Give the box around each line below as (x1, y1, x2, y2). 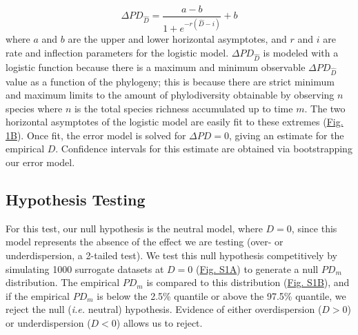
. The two (304, 101, 346, 115)
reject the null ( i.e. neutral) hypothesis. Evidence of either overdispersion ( (6, 302, 322, 316)
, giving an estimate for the (229, 128, 344, 142)
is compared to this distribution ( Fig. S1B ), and (146, 275, 350, 290)
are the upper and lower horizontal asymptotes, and (68, 32, 287, 46)
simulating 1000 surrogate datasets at (6, 261, 164, 276)
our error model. (6, 155, 75, 170)
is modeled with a (263, 45, 339, 59)
